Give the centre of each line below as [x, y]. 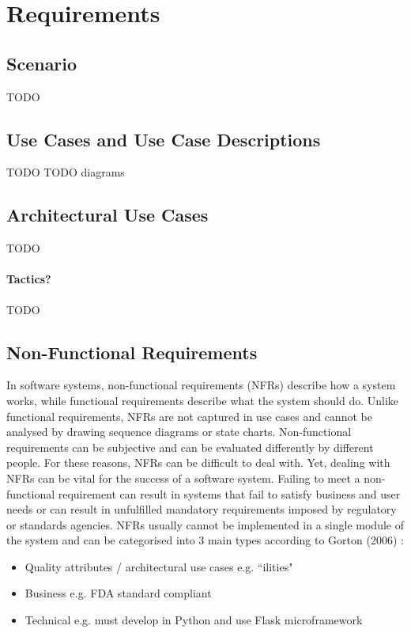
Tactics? [29, 279]
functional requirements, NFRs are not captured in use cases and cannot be [189, 416]
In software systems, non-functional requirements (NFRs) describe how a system [201, 385]
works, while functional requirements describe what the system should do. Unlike [203, 400]
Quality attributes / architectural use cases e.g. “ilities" [159, 566]
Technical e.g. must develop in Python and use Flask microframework [194, 620]
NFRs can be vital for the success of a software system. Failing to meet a [183, 478]
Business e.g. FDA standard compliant [118, 593]
